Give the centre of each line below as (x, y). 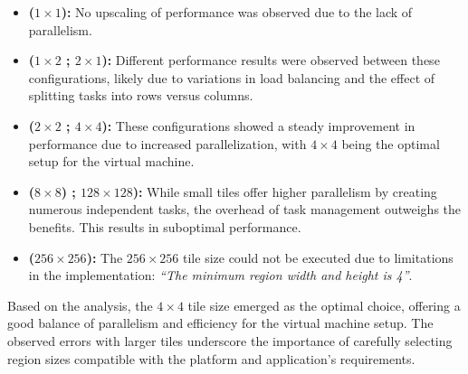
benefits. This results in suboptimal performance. (165, 226)
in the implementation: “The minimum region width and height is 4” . (220, 275)
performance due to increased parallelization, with (167, 143)
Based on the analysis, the (80, 305)
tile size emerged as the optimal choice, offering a (324, 305)
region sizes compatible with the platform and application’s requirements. (211, 358)
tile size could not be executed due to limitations (318, 257)
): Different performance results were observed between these (271, 60)
